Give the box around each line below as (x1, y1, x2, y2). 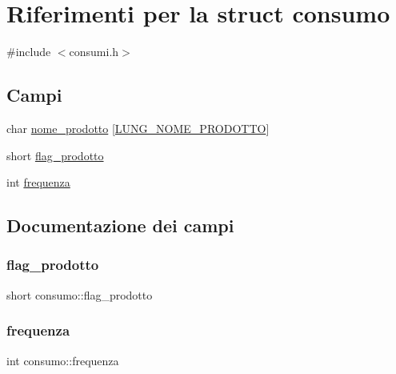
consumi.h (69, 43, 119, 60)
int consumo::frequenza (6, 352, 119, 368)
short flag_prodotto (6, 147, 104, 163)
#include (6, 43, 51, 60)
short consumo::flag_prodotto (6, 286, 153, 303)
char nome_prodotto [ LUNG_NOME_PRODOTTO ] (6, 119, 270, 136)
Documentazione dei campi (6, 213, 234, 238)
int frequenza (6, 174, 70, 191)
